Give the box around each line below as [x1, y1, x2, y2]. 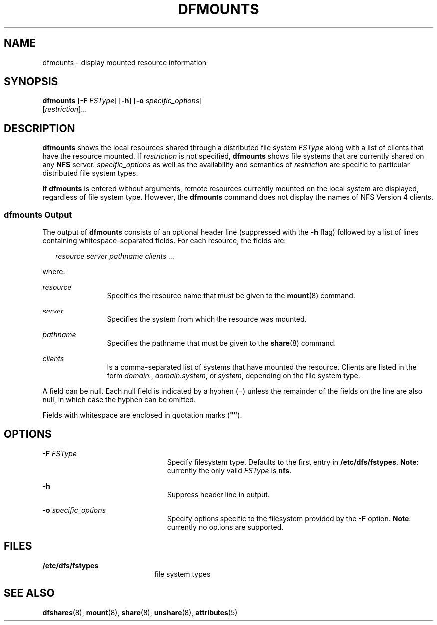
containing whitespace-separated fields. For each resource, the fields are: [42, 236, 286, 245]
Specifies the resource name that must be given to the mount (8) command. [107, 291, 355, 300]
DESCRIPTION [4, 122, 75, 135]
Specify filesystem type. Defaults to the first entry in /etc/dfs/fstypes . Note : [167, 457, 419, 466]
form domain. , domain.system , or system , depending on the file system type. [107, 371, 360, 380]
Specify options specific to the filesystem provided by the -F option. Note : [167, 514, 411, 523]
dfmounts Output [4, 209, 72, 220]
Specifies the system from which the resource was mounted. [107, 315, 307, 324]
